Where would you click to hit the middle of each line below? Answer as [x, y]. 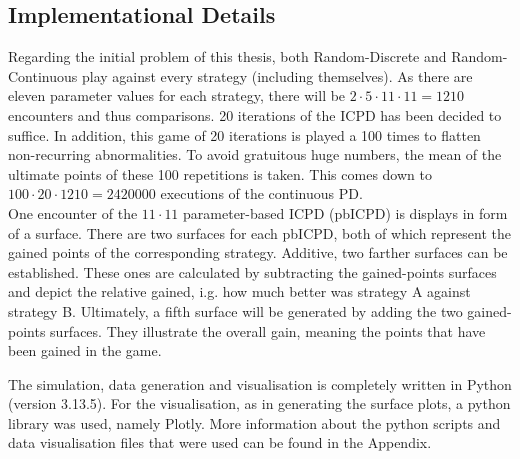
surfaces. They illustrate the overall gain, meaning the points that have [268, 330]
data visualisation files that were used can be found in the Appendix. [220, 442]
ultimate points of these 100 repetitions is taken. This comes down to [220, 173]
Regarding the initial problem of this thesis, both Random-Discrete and [227, 56]
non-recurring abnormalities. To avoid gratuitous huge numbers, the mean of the [255, 154]
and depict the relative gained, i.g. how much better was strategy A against [239, 291]
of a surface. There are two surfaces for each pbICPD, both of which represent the [259, 232]
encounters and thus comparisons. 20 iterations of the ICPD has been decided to [255, 114]
